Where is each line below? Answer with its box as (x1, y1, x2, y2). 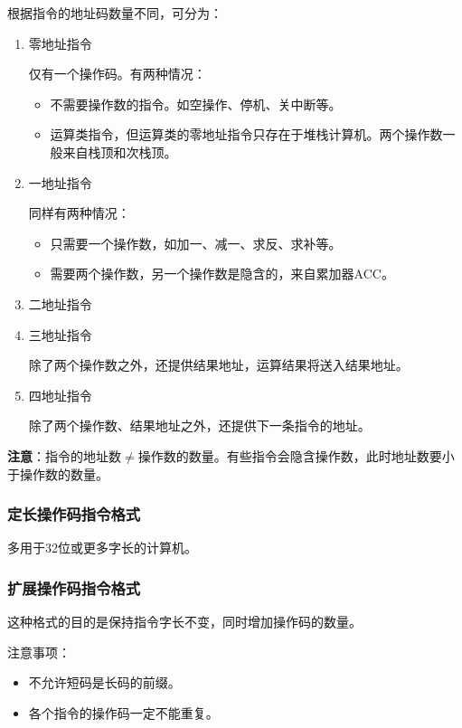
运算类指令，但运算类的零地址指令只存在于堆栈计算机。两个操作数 (50, 125, 443, 144)
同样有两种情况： (28, 203, 130, 222)
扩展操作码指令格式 (7, 576, 141, 599)
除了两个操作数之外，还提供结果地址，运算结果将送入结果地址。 (28, 355, 409, 374)
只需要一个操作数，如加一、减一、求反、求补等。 (50, 233, 342, 252)
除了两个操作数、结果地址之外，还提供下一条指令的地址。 (28, 416, 371, 435)
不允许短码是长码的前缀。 (28, 673, 181, 692)
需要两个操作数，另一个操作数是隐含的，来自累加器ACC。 (50, 264, 394, 283)
